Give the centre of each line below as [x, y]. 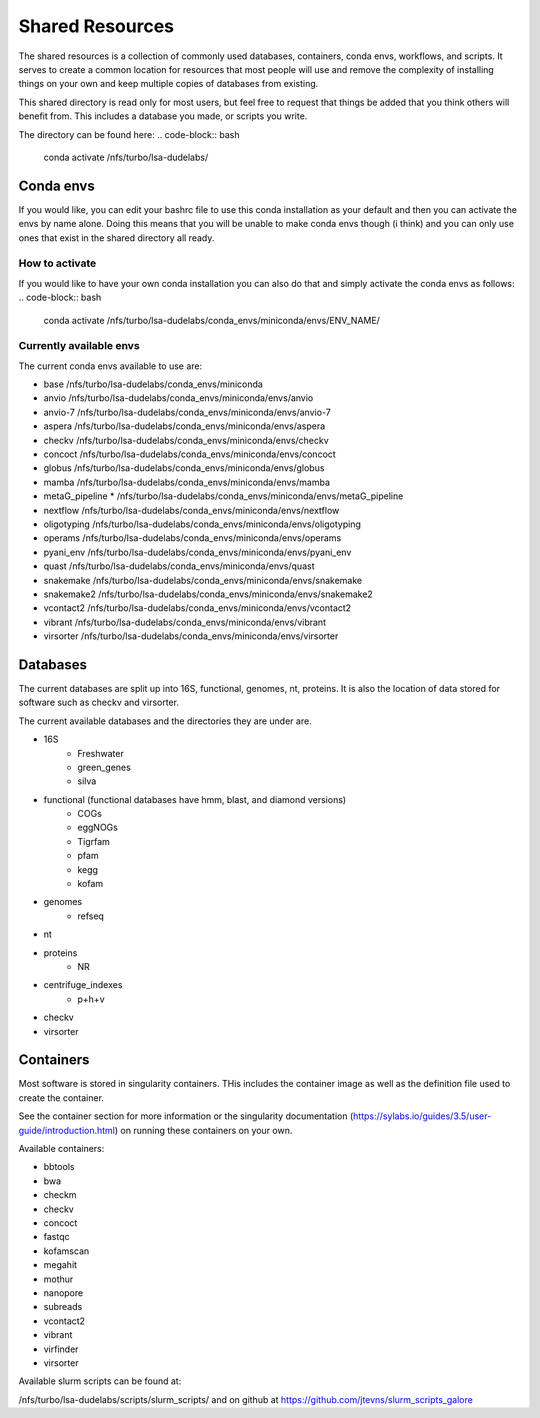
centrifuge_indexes [83, 985]
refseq [91, 916]
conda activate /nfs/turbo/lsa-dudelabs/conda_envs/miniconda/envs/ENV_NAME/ [211, 320]
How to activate [57, 263]
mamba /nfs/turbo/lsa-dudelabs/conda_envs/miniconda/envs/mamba [186, 482]
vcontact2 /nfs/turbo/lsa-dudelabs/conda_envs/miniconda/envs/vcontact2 [197, 608]
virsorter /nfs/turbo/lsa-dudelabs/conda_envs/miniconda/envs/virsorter [191, 636]
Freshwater [100, 753]
